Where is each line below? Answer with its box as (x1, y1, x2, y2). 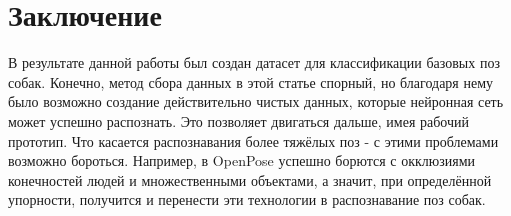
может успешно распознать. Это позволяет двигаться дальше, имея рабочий (8, 110, 469, 131)
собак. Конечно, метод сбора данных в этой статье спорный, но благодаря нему (8, 71, 494, 92)
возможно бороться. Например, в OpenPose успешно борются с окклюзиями (8, 150, 476, 171)
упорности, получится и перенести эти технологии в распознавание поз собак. (8, 189, 486, 210)
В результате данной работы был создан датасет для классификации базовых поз (8, 52, 500, 73)
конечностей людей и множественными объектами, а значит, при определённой (8, 169, 492, 190)
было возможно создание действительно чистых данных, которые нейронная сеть (8, 91, 504, 112)
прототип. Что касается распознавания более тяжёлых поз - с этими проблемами (8, 130, 499, 151)
